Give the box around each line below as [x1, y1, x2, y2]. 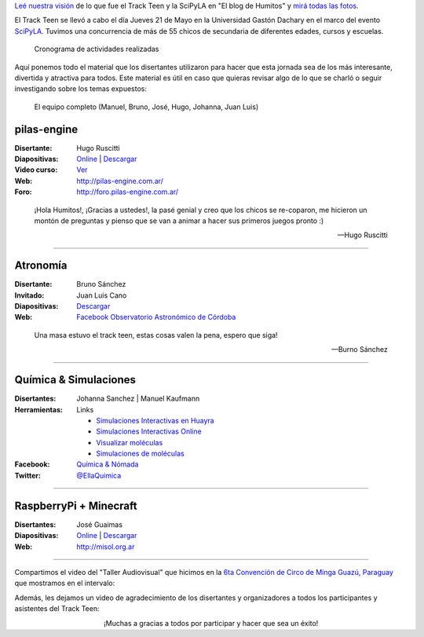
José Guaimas [76, 519, 123, 529]
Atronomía [14, 259, 68, 273]
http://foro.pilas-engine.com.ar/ [76, 187, 179, 196]
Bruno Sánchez [76, 280, 126, 289]
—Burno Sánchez [331, 345, 388, 354]
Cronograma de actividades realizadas [34, 44, 159, 54]
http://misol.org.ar [76, 542, 135, 551]
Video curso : [14, 165, 58, 174]
